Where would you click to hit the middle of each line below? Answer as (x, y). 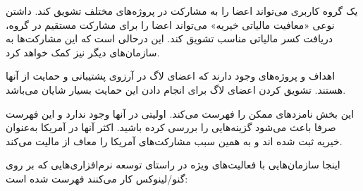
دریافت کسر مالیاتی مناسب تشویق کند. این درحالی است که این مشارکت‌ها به (170, 38)
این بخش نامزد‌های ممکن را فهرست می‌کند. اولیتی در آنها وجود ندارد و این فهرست (180, 113)
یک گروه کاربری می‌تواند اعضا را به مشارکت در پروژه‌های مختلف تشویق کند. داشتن (182, 11)
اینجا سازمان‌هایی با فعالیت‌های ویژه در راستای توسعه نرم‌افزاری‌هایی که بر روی (173, 165)
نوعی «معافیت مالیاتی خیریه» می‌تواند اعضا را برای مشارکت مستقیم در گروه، (170, 24)
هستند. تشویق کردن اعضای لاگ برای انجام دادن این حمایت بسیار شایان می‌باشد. (176, 89)
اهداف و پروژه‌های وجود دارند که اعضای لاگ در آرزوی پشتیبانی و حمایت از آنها (171, 76)
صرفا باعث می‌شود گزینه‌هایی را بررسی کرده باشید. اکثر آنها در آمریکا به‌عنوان (171, 127)
